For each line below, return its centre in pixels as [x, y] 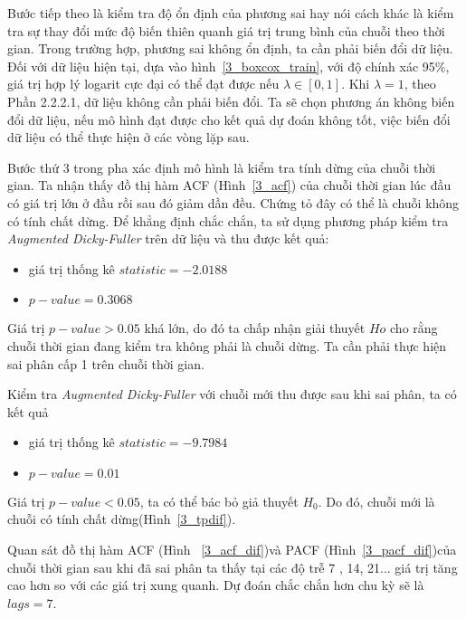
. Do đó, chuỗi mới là [376, 501]
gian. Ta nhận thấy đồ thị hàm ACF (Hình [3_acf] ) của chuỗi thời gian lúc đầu [229, 185]
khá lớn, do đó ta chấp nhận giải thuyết [255, 328]
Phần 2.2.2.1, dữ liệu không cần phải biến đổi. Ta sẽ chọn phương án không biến [231, 101]
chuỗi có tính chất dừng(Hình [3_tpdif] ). [122, 519]
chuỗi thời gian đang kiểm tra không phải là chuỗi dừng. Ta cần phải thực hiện [227, 345]
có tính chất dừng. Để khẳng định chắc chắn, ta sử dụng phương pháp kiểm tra [228, 220]
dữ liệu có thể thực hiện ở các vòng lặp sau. [128, 137]
